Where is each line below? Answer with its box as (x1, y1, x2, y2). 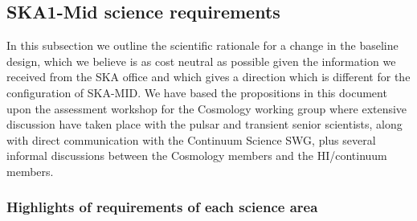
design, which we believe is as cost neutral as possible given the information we (6, 52, 396, 69)
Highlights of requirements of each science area (6, 197, 318, 217)
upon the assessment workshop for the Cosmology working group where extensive (6, 100, 407, 117)
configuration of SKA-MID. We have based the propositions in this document (6, 84, 387, 100)
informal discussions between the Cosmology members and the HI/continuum (6, 147, 387, 164)
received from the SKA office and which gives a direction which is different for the (6, 68, 411, 85)
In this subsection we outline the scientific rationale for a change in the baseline (6, 37, 399, 54)
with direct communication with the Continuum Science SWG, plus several (6, 131, 376, 148)
